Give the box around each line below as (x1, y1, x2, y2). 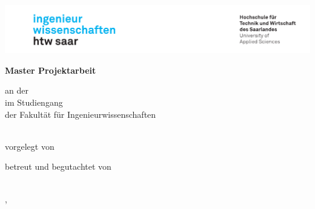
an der (5, 84, 28, 97)
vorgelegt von (5, 140, 55, 152)
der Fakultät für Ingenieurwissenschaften (5, 108, 156, 120)
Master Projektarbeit (5, 63, 96, 76)
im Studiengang (5, 96, 63, 108)
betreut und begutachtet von (5, 160, 111, 173)
